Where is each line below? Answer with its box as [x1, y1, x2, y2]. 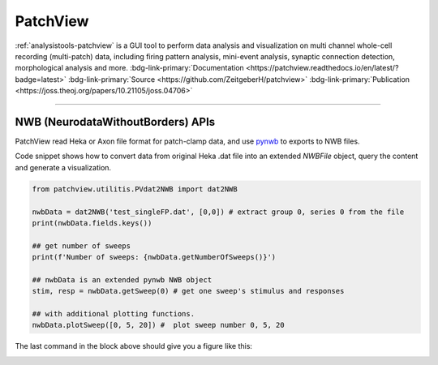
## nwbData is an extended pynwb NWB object [32, 275, 213, 284]
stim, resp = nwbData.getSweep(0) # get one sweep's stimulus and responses [32, 286, 345, 296]
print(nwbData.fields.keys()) [32, 218, 152, 227]
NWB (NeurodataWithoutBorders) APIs [15, 114, 216, 129]
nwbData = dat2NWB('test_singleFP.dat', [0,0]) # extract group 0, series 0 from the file [32, 207, 405, 217]
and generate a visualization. [15, 162, 112, 172]
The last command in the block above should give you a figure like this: [15, 341, 253, 351]
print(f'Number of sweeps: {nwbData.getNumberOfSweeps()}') [32, 252, 277, 262]
